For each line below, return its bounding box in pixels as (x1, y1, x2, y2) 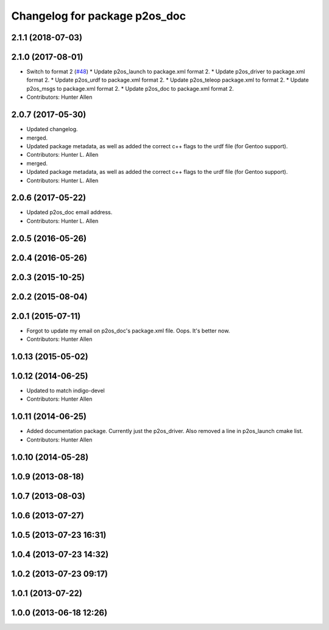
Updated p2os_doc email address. (26, 209, 113, 216)
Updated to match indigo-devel (26, 387, 105, 395)
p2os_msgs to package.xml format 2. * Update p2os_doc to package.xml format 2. (26, 85, 234, 92)
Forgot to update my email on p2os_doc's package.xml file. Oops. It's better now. (26, 327, 230, 334)
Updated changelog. (26, 126, 79, 133)
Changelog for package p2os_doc (11, 9, 186, 23)
